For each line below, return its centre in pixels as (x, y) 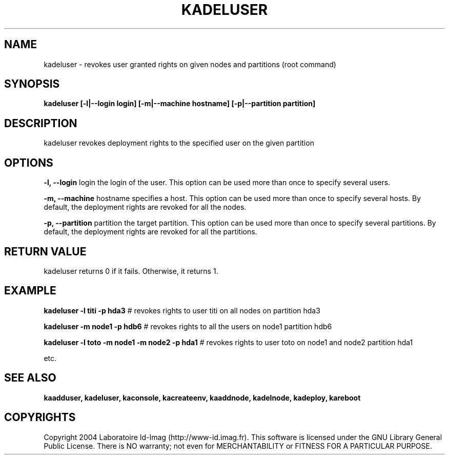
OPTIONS (29, 163)
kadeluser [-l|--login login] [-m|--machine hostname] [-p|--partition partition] (180, 104)
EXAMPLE (30, 291)
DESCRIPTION (41, 123)
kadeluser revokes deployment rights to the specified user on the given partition (179, 143)
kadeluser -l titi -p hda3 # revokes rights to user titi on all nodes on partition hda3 (182, 310)
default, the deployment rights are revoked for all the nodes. (145, 207)
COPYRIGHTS (40, 417)
